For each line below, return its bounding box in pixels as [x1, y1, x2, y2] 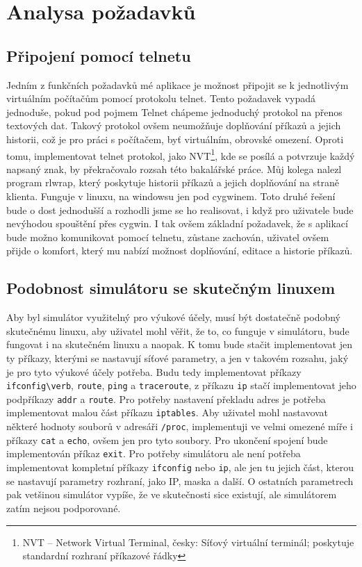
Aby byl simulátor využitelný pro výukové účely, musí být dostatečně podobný [6, 310, 341, 324]
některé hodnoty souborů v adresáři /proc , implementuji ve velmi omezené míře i [6, 419, 353, 434]
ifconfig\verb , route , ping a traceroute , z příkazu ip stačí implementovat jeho [6, 378, 356, 393]
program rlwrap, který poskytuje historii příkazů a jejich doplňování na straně [6, 175, 339, 190]
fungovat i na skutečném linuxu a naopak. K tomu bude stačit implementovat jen [6, 337, 352, 352]
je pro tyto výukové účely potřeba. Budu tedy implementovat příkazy [6, 364, 302, 379]
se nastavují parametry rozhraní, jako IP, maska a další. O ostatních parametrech [6, 473, 354, 488]
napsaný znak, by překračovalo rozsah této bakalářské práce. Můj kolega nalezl [6, 161, 342, 176]
